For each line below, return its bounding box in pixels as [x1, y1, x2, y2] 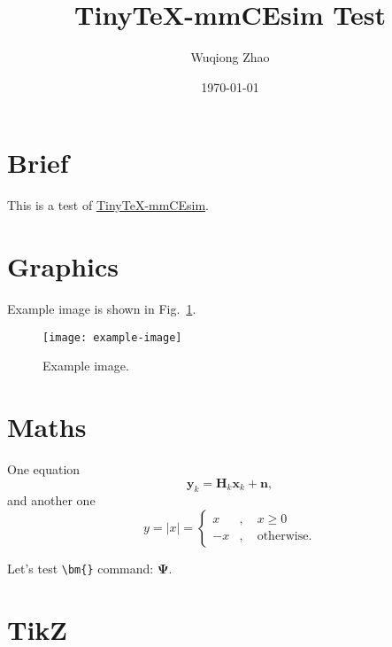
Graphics [7, 248, 119, 285]
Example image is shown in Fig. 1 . [7, 299, 196, 317]
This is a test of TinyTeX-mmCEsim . [7, 196, 209, 214]
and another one [7, 491, 96, 510]
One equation [7, 459, 81, 478]
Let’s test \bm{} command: [7, 558, 154, 577]
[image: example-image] [42, 331, 182, 344]
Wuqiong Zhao [190, 48, 270, 66]
